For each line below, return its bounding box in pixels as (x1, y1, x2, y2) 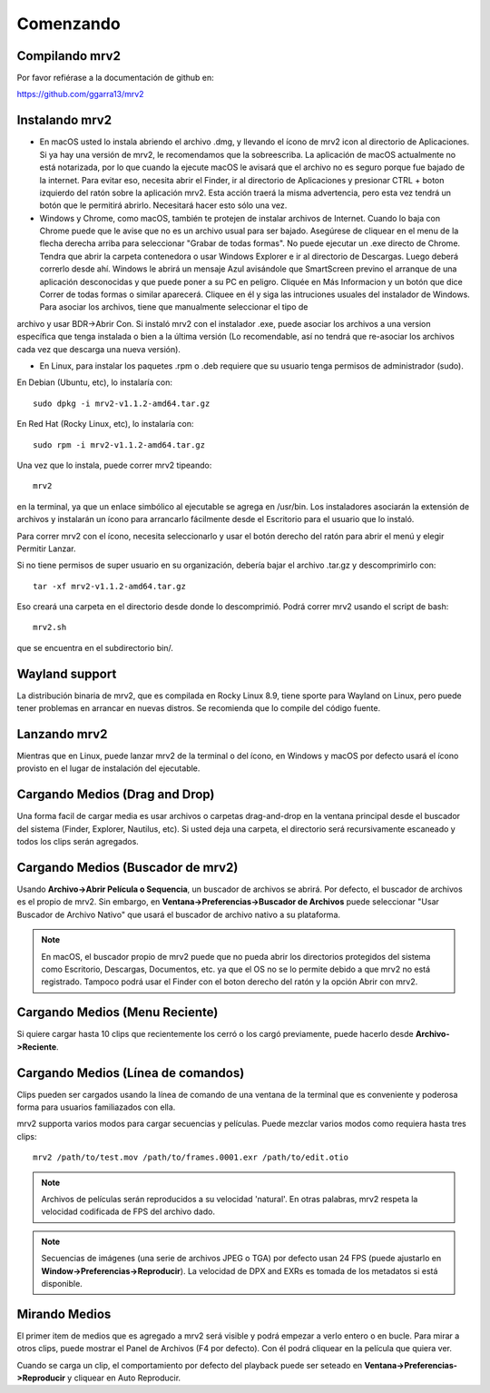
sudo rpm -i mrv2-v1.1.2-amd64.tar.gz (33, 440, 206, 450)
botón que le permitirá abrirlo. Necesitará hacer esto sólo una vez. (39, 200, 288, 211)
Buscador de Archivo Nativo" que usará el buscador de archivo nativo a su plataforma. (16, 909, 340, 920)
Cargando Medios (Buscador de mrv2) (16, 859, 239, 875)
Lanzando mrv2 (16, 726, 108, 742)
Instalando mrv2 (16, 113, 113, 128)
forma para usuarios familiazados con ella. (16, 1102, 176, 1112)
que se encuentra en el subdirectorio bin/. (16, 642, 174, 653)
